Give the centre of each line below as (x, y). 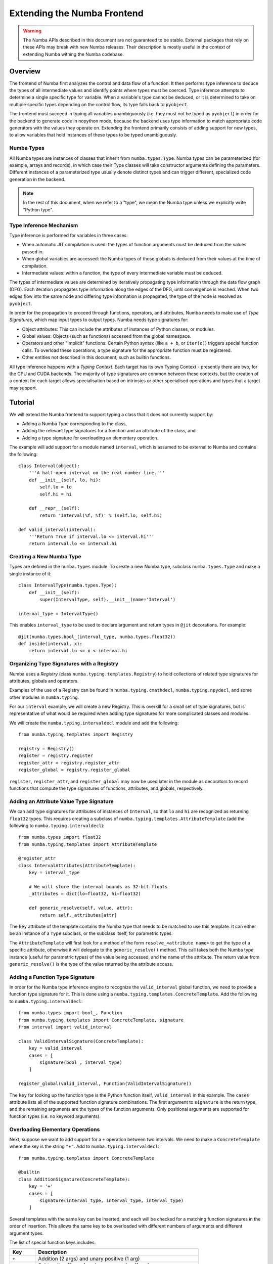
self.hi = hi (56, 494)
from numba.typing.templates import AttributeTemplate (88, 844)
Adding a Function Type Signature (52, 977)
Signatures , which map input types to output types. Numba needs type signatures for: (99, 320)
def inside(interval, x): (51, 644)
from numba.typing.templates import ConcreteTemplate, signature (101, 1020)
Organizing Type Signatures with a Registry (64, 664)
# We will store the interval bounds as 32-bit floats (98, 887)
